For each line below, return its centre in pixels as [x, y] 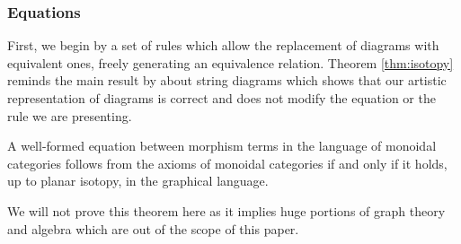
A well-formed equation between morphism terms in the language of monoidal [222, 146]
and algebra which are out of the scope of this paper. [153, 228]
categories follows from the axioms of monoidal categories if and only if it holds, [227, 163]
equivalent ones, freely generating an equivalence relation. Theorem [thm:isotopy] [230, 62]
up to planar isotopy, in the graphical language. [138, 181]
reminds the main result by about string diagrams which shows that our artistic [227, 80]
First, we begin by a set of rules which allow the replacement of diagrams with [223, 45]
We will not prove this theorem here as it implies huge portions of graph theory [226, 210]
